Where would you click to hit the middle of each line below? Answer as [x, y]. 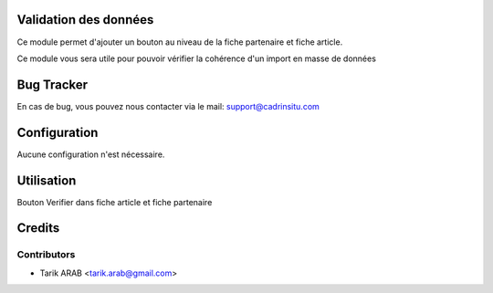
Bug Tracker [52, 84]
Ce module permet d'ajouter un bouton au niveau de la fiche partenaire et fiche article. [180, 42]
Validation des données [85, 20]
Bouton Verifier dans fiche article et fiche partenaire [115, 202]
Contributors [46, 255]
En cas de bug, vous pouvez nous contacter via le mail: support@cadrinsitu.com [168, 106]
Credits [38, 228]
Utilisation [47, 180]
